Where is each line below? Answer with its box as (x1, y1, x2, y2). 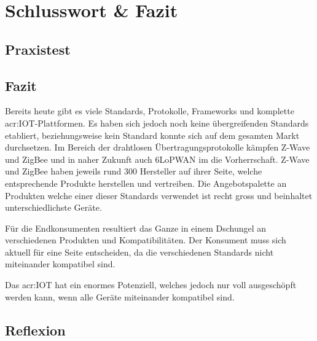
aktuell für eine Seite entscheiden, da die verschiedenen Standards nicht (5, 245, 274, 258)
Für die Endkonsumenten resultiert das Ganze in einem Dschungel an (5, 221, 267, 234)
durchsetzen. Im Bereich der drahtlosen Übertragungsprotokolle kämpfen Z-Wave (5, 141, 310, 154)
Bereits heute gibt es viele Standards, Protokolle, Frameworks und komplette (5, 104, 294, 117)
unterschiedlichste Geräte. (5, 201, 102, 214)
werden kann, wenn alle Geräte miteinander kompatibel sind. (5, 290, 235, 303)
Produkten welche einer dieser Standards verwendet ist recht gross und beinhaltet (5, 189, 313, 202)
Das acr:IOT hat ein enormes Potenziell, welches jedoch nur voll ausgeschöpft (5, 278, 297, 291)
